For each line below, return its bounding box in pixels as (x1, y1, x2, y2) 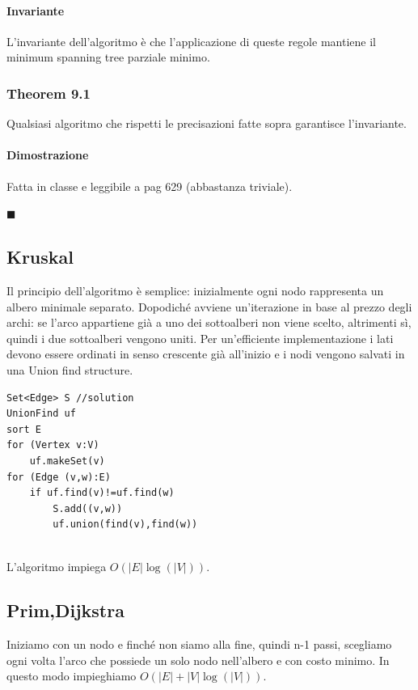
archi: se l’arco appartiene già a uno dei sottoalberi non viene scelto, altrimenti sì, (6, 314, 412, 331)
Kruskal (6, 244, 74, 269)
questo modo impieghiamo (6, 667, 137, 684)
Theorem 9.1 (6, 83, 91, 103)
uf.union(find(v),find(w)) (53, 519, 198, 531)
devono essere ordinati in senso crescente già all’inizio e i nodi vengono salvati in (6, 345, 405, 362)
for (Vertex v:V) (6, 439, 99, 451)
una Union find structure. (6, 361, 133, 378)
